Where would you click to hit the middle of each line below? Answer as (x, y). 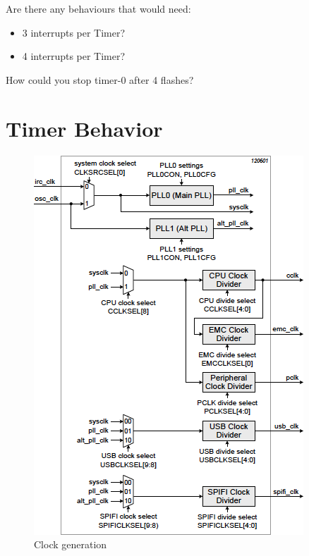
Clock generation (71, 544)
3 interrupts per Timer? (74, 32)
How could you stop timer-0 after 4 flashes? (100, 79)
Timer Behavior (84, 128)
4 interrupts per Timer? (74, 56)
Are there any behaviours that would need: (98, 8)
